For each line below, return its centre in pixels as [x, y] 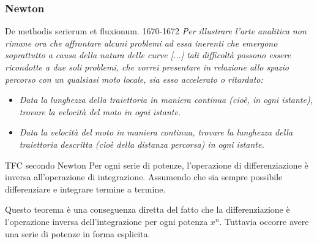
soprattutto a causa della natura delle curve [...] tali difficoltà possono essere [148, 55]
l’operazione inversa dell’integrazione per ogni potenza [106, 221]
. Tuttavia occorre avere [264, 221]
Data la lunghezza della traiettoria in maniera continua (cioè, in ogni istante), [166, 100]
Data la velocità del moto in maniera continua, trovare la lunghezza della [156, 132]
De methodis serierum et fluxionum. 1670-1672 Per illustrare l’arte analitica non [156, 31]
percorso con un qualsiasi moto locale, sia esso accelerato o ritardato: [134, 79]
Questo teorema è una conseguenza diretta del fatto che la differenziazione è [147, 209]
